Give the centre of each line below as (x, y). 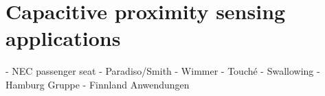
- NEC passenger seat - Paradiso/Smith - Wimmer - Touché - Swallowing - (163, 71)
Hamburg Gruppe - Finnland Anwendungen (98, 84)
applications (63, 38)
